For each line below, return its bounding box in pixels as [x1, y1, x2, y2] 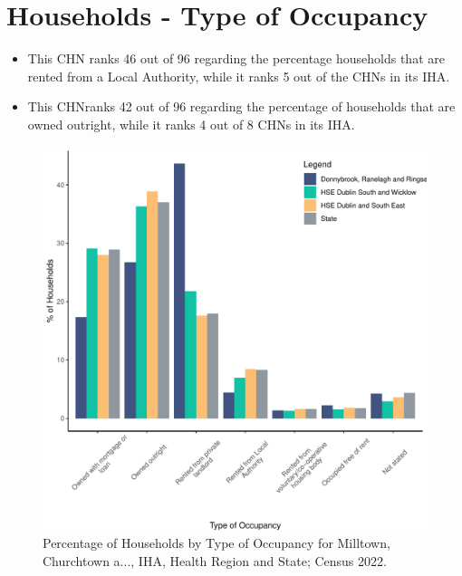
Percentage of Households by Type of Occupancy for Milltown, [43, 533, 390, 552]
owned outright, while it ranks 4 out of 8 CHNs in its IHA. [27, 114, 355, 133]
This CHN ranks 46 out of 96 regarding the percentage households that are [27, 49, 445, 68]
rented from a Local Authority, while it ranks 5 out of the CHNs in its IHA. [27, 66, 450, 85]
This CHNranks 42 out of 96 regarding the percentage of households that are [27, 97, 456, 116]
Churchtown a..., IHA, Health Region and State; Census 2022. [43, 551, 387, 570]
